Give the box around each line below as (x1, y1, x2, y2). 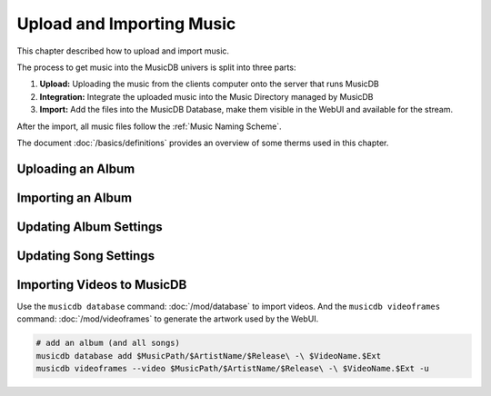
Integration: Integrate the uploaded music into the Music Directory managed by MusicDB (39, 91, 374, 102)
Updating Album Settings (16, 219, 163, 234)
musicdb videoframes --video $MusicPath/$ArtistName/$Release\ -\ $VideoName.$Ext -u (35, 363, 429, 374)
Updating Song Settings (16, 248, 155, 263)
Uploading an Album (16, 161, 135, 176)
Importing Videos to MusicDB (16, 277, 187, 292)
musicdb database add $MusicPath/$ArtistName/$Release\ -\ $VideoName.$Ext (35, 351, 382, 361)
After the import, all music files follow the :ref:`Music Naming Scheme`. (16, 121, 282, 132)
